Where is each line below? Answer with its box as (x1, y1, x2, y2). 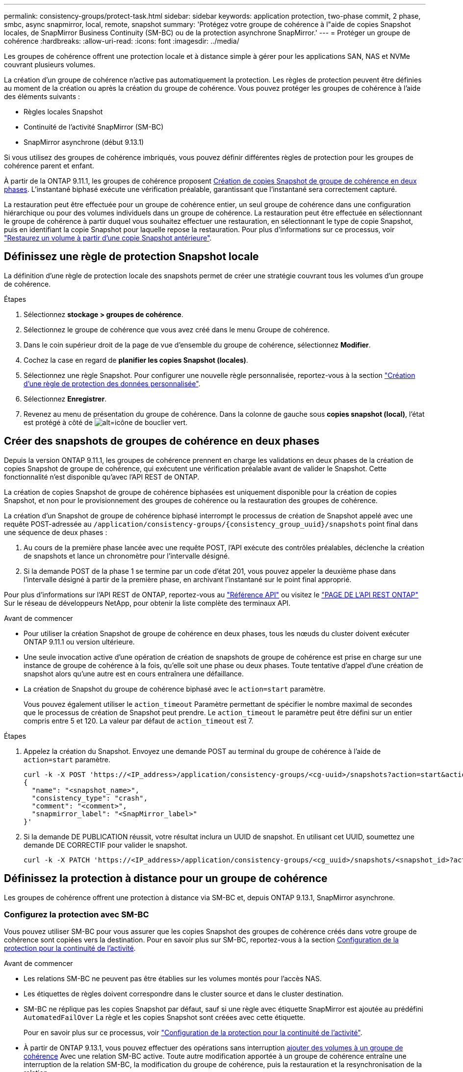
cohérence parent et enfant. (4, 161, 94, 170)
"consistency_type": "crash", (31, 794, 148, 802)
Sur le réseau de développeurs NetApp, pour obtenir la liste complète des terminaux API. (4, 598, 291, 607)
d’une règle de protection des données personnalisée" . (24, 379, 201, 388)
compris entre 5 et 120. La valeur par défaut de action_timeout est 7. (24, 716, 254, 725)
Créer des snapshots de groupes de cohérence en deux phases (4, 435, 320, 448)
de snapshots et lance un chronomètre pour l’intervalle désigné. (24, 551, 230, 560)
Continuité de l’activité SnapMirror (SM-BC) (24, 123, 164, 131)
